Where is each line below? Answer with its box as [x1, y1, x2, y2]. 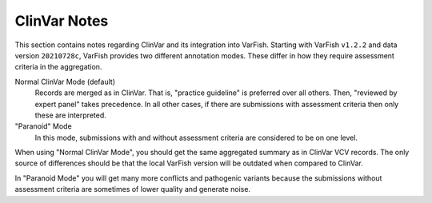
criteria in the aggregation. [14, 62, 102, 72]
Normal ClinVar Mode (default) [14, 77, 116, 86]
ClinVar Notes [14, 12, 109, 30]
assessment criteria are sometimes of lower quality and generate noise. [14, 185, 251, 194]
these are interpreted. [34, 110, 107, 120]
